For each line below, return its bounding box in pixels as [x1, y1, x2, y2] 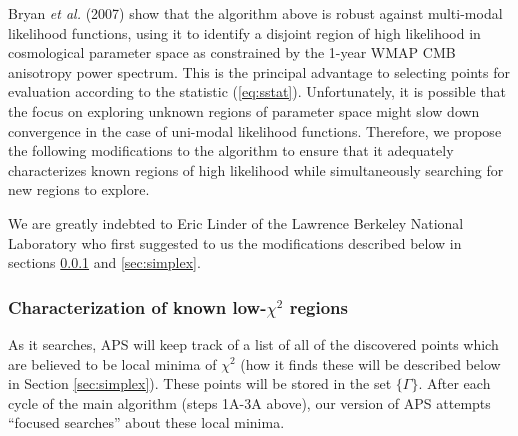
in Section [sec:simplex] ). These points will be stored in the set [8, 373, 392, 394]
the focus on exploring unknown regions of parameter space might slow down [8, 100, 480, 121]
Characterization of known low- [8, 294, 267, 319]
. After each [418, 373, 491, 394]
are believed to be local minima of [8, 353, 217, 374]
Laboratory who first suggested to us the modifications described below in [8, 232, 462, 253]
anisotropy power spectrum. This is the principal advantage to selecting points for [8, 61, 510, 82]
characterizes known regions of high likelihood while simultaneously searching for [8, 159, 504, 180]
